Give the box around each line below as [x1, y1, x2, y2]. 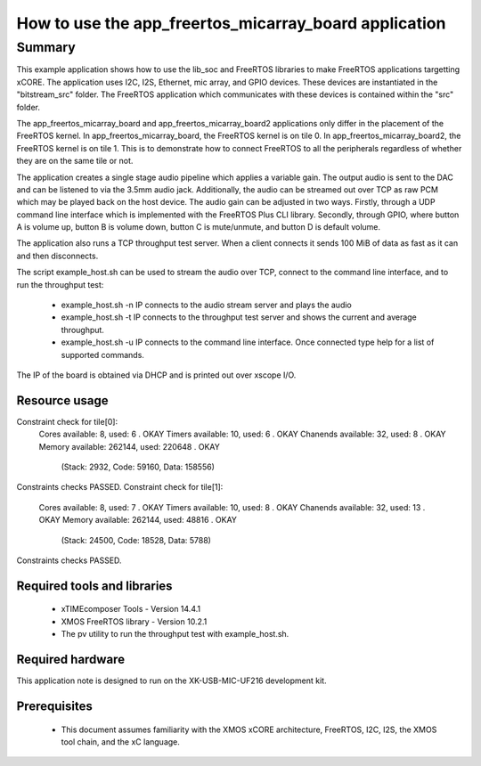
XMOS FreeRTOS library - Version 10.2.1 [61, 615, 208, 627]
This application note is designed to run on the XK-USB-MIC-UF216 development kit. [16, 675, 327, 686]
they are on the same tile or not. [16, 156, 134, 167]
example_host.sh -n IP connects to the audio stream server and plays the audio [61, 299, 352, 311]
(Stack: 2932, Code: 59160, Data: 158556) [61, 461, 216, 472]
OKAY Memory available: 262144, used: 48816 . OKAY [38, 515, 238, 526]
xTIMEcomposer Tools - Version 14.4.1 [61, 604, 200, 615]
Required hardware [16, 652, 125, 667]
